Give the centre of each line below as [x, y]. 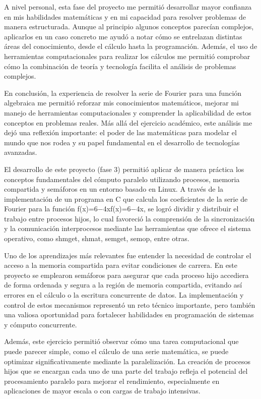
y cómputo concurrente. [41, 324]
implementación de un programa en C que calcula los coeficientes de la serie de [126, 198]
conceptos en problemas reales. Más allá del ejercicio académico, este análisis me [128, 122]
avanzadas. [21, 152]
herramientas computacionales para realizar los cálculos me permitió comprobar [127, 56]
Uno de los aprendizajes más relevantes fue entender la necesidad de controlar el [128, 255]
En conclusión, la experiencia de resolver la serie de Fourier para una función [123, 93]
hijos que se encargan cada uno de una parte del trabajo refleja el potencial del [126, 371]
